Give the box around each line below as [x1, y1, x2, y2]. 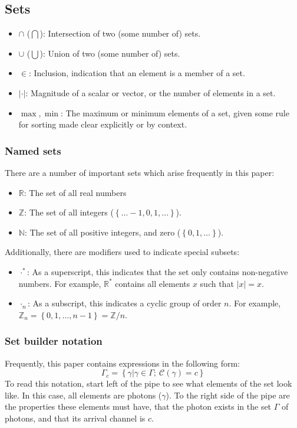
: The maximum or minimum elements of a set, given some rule [60, 106, 289, 119]
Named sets [5, 143, 61, 158]
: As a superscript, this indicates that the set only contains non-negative [27, 265, 288, 277]
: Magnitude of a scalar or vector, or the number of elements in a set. [25, 86, 276, 99]
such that [200, 277, 234, 289]
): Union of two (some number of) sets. [39, 47, 180, 59]
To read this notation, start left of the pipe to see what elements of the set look [5, 377, 292, 390]
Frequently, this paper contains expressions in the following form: [5, 357, 240, 369]
